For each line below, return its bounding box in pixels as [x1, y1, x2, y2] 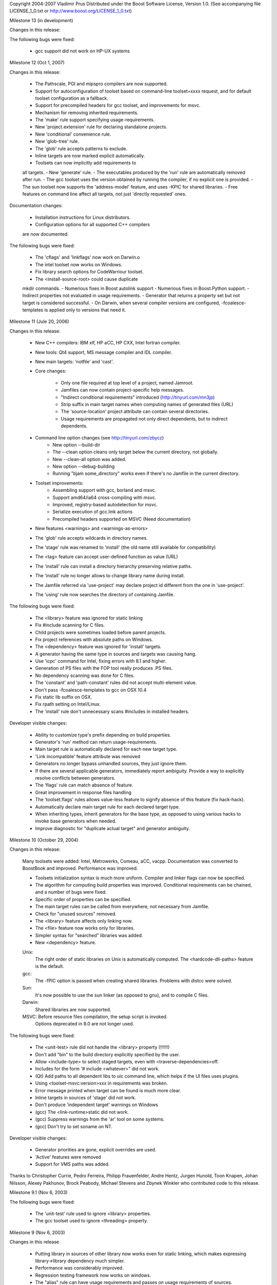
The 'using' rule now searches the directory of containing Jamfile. [35, 591, 174, 597]
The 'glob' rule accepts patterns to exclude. [35, 145, 128, 152]
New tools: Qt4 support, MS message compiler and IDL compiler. [35, 349, 172, 355]
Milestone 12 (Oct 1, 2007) [9, 60, 65, 66]
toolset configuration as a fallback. [35, 95, 109, 101]
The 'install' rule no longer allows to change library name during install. [35, 573, 185, 579]
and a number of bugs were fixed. [35, 889, 107, 895]
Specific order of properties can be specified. [35, 896, 132, 902]
